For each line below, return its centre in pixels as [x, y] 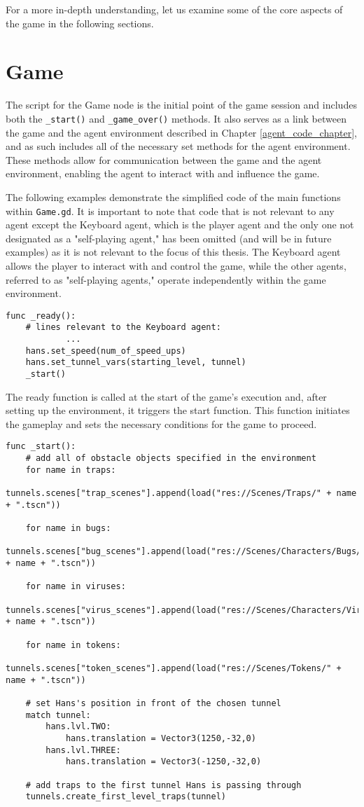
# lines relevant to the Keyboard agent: [123, 327]
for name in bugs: [68, 529]
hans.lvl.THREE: [83, 750]
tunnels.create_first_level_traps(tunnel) [126, 797]
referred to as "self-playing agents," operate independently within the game [166, 279]
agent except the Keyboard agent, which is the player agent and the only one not [180, 225]
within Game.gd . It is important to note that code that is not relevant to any [170, 211]
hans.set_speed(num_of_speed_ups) [106, 351]
